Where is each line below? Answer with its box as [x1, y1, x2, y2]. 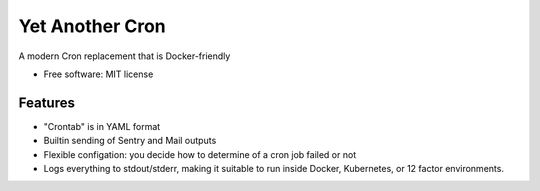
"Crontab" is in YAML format [43, 120, 161, 132]
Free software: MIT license [43, 68, 154, 80]
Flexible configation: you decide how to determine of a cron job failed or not [43, 148, 357, 160]
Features [18, 94, 75, 111]
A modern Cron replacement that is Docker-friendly [18, 50, 231, 62]
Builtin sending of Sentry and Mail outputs [43, 135, 217, 147]
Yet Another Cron [18, 15, 166, 37]
